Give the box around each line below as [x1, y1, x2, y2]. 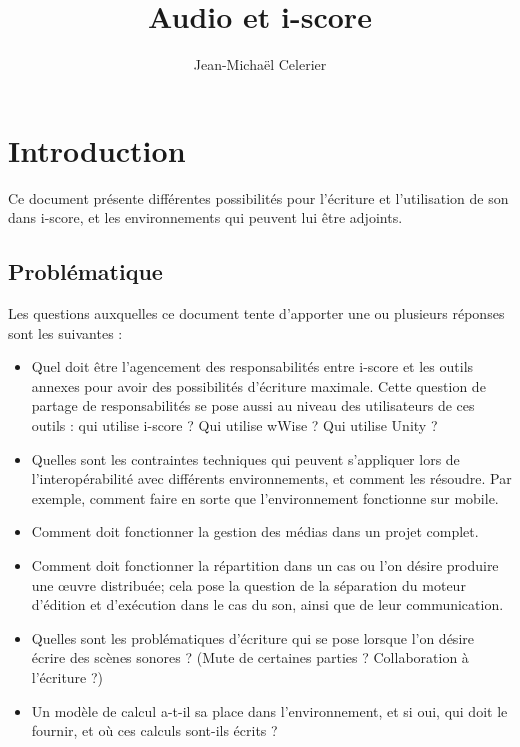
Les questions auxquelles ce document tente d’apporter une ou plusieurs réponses [8, 303, 505, 324]
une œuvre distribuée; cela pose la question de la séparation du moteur [31, 574, 466, 595]
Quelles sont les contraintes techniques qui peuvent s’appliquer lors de [31, 448, 460, 469]
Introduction [8, 129, 186, 170]
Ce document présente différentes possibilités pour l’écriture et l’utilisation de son [8, 187, 509, 208]
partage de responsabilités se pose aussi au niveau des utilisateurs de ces [31, 395, 475, 416]
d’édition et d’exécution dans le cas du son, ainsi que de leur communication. [31, 594, 504, 615]
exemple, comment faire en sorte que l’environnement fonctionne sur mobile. [31, 487, 499, 508]
